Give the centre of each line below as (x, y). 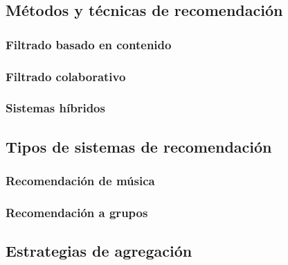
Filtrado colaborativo (66, 76)
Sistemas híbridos (55, 108)
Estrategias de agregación (99, 251)
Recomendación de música (80, 181)
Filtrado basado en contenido (89, 44)
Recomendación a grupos (77, 212)
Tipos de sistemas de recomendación (139, 146)
